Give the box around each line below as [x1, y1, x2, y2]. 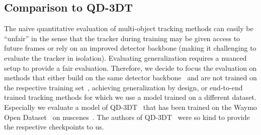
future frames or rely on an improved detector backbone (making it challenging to [4, 43, 256, 53]
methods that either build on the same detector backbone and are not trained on [4, 72, 257, 83]
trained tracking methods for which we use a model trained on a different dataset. [4, 92, 256, 102]
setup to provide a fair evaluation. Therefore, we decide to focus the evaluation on [4, 62, 257, 73]
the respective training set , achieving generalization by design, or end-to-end [4, 82, 243, 92]
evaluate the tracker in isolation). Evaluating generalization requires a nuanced [4, 52, 247, 63]
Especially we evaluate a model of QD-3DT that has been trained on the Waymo [4, 101, 257, 112]
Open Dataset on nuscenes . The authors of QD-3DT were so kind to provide [4, 111, 250, 122]
